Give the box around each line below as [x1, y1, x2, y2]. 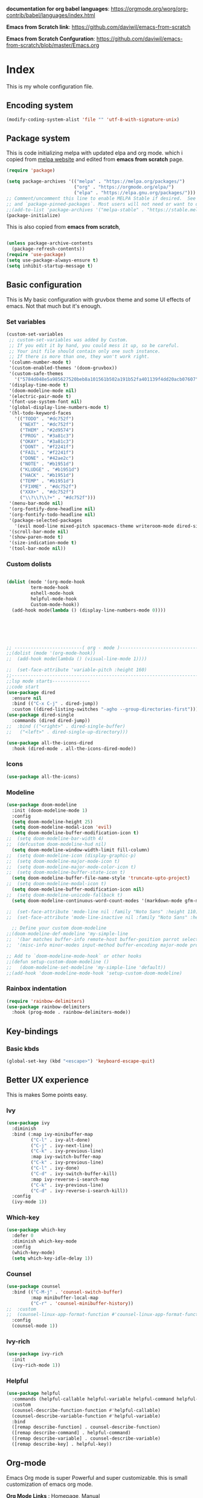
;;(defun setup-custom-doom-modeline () [6, 959, 110, 965]
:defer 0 [11, 1233, 34, 1239]
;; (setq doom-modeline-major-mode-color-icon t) [6, 864, 137, 870]
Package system [6, 133, 71, 144]
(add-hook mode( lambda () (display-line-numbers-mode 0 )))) [11, 607, 166, 613]
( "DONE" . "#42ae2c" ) [19, 455, 74, 462]
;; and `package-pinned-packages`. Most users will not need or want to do [6, 201, 201, 207]
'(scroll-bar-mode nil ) [8, 528, 69, 535]
